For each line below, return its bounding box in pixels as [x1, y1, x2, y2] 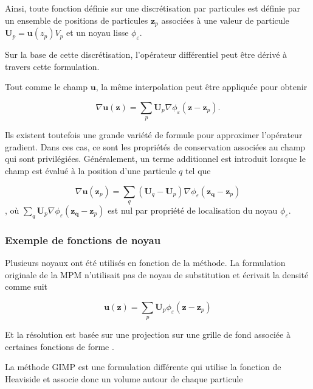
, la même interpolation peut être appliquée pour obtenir [95, 80, 308, 93]
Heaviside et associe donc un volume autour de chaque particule [5, 372, 243, 385]
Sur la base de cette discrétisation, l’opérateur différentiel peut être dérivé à [5, 48, 287, 61]
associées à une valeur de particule [161, 13, 289, 26]
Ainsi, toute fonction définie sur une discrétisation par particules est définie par [5, 2, 301, 14]
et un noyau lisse [66, 26, 129, 39]
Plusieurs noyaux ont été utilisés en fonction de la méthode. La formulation [5, 256, 286, 268]
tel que [185, 164, 211, 177]
